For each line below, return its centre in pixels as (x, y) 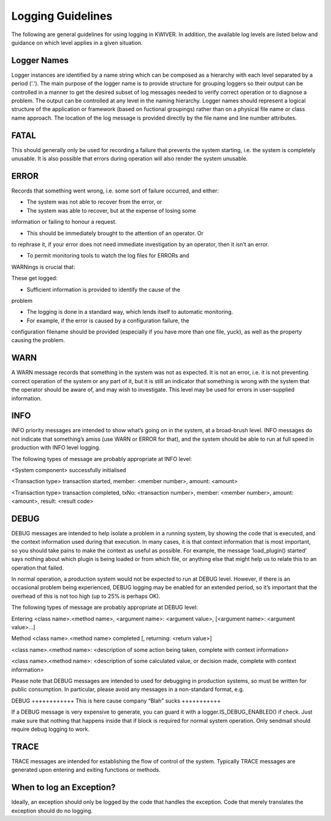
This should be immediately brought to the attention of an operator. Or (115, 233)
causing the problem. (38, 340)
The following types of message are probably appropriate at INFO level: (102, 459)
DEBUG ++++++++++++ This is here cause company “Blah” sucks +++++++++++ (116, 701)
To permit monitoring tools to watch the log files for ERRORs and (108, 256)
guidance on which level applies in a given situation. (77, 42)
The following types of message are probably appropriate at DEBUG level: (105, 608)
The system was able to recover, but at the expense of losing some (111, 210)
